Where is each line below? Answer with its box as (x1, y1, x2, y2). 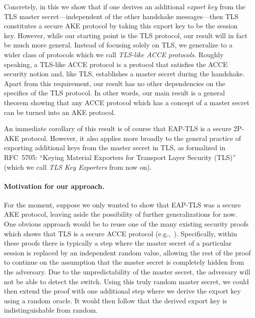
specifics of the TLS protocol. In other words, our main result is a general (4, 88, 225, 98)
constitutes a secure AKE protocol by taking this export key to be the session (4, 21, 238, 31)
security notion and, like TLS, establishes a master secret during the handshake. (4, 68, 245, 79)
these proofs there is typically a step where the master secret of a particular (4, 238, 232, 248)
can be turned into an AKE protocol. (4, 107, 116, 117)
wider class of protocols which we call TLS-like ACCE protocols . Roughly (4, 49, 224, 59)
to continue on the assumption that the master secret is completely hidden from (4, 257, 244, 267)
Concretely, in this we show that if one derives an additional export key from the (4, 1, 246, 11)
